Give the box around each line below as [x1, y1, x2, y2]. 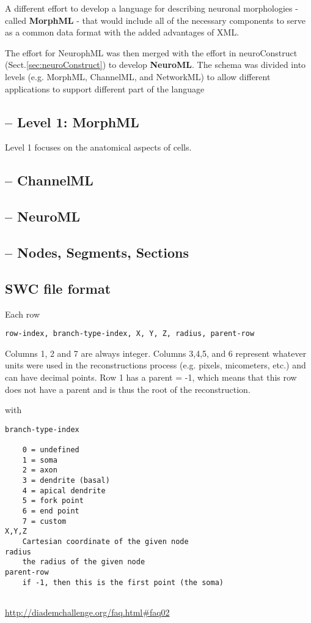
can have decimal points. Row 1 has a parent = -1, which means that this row [5, 370, 297, 383]
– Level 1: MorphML [5, 112, 139, 131]
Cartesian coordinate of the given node [22, 537, 189, 546]
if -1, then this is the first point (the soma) [22, 578, 224, 587]
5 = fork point [22, 496, 84, 505]
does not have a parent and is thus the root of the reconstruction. [5, 382, 251, 395]
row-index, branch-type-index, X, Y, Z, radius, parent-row [5, 329, 255, 338]
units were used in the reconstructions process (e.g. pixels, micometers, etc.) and [5, 359, 306, 371]
